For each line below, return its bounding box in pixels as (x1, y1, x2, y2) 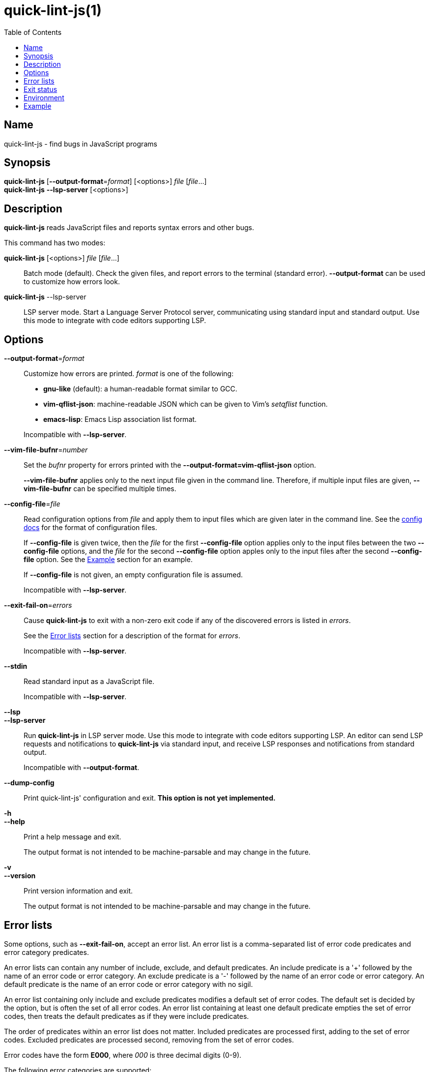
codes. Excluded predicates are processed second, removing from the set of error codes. (4, 1035, 294, 1044)
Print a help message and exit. (24, 833, 121, 841)
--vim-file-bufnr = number (4, 446, 88, 454)
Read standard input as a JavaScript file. (24, 677, 154, 686)
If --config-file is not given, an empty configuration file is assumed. (24, 570, 243, 579)
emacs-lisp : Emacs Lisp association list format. (43, 415, 197, 424)
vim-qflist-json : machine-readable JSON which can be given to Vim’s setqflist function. (43, 400, 328, 409)
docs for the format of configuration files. (24, 523, 157, 532)
